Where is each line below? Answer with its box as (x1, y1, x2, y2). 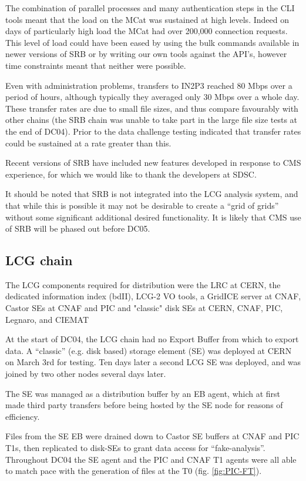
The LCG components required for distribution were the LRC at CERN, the (5, 278, 281, 290)
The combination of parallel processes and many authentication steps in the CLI (5, 2, 295, 14)
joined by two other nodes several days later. (5, 368, 166, 380)
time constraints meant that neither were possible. (5, 59, 186, 71)
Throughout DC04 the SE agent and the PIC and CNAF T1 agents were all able (5, 453, 297, 465)
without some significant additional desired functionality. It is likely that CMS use (5, 211, 301, 223)
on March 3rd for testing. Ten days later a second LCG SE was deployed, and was (5, 356, 301, 368)
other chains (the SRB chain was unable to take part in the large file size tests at (5, 113, 298, 126)
